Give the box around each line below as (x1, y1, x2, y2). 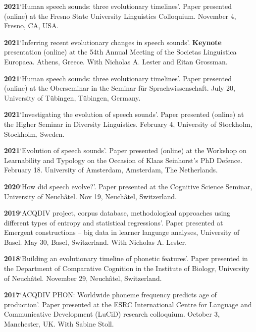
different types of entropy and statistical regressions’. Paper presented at (4, 217, 223, 227)
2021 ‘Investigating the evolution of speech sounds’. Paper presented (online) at (4, 109, 244, 119)
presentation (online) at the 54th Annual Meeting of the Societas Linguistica (4, 47, 237, 57)
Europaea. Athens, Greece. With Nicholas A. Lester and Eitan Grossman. (4, 56, 228, 66)
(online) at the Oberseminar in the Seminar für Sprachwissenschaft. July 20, (4, 83, 236, 93)
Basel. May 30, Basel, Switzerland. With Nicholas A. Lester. (4, 236, 187, 247)
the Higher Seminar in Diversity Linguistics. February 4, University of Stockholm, (4, 118, 253, 129)
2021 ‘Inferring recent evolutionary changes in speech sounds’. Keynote (4, 37, 222, 47)
